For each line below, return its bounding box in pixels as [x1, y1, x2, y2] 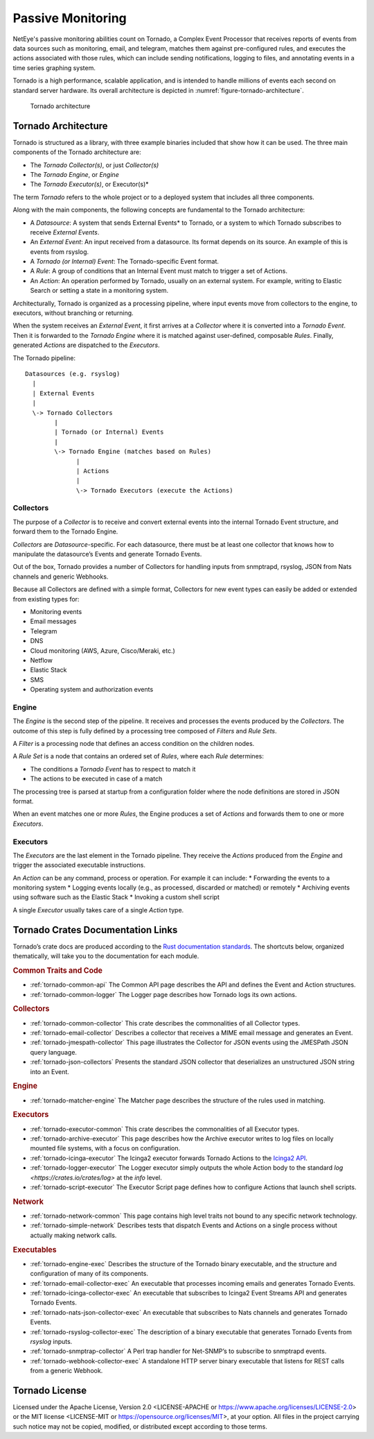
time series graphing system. [12, 63, 96, 72]
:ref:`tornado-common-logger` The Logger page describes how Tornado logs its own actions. [30, 990, 297, 998]
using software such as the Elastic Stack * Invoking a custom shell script [12, 893, 220, 901]
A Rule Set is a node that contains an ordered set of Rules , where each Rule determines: [12, 752, 265, 760]
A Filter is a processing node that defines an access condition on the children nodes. [12, 740, 255, 747]
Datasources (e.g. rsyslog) [25, 370, 121, 377]
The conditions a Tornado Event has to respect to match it [30, 765, 196, 773]
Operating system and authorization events [30, 686, 154, 694]
